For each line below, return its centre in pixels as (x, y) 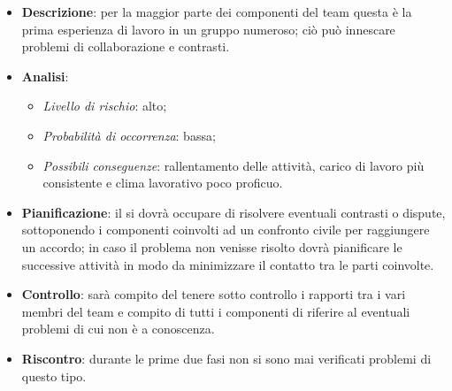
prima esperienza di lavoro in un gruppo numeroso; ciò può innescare (208, 29)
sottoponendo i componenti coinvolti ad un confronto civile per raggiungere (226, 230)
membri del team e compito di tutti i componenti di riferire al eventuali (216, 311)
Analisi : (45, 76)
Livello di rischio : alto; (105, 106)
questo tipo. (54, 376)
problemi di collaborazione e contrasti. (126, 46)
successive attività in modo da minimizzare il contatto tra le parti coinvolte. (228, 264)
